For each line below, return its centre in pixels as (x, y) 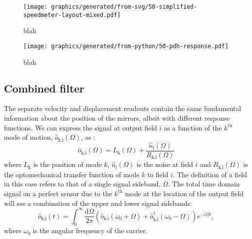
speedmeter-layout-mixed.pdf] (72, 15)
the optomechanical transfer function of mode (72, 174)
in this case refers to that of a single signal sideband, (82, 184)
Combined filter (44, 88)
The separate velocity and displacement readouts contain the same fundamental (123, 108)
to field (158, 174)
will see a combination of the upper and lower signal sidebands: (98, 203)
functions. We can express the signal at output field (81, 127)
